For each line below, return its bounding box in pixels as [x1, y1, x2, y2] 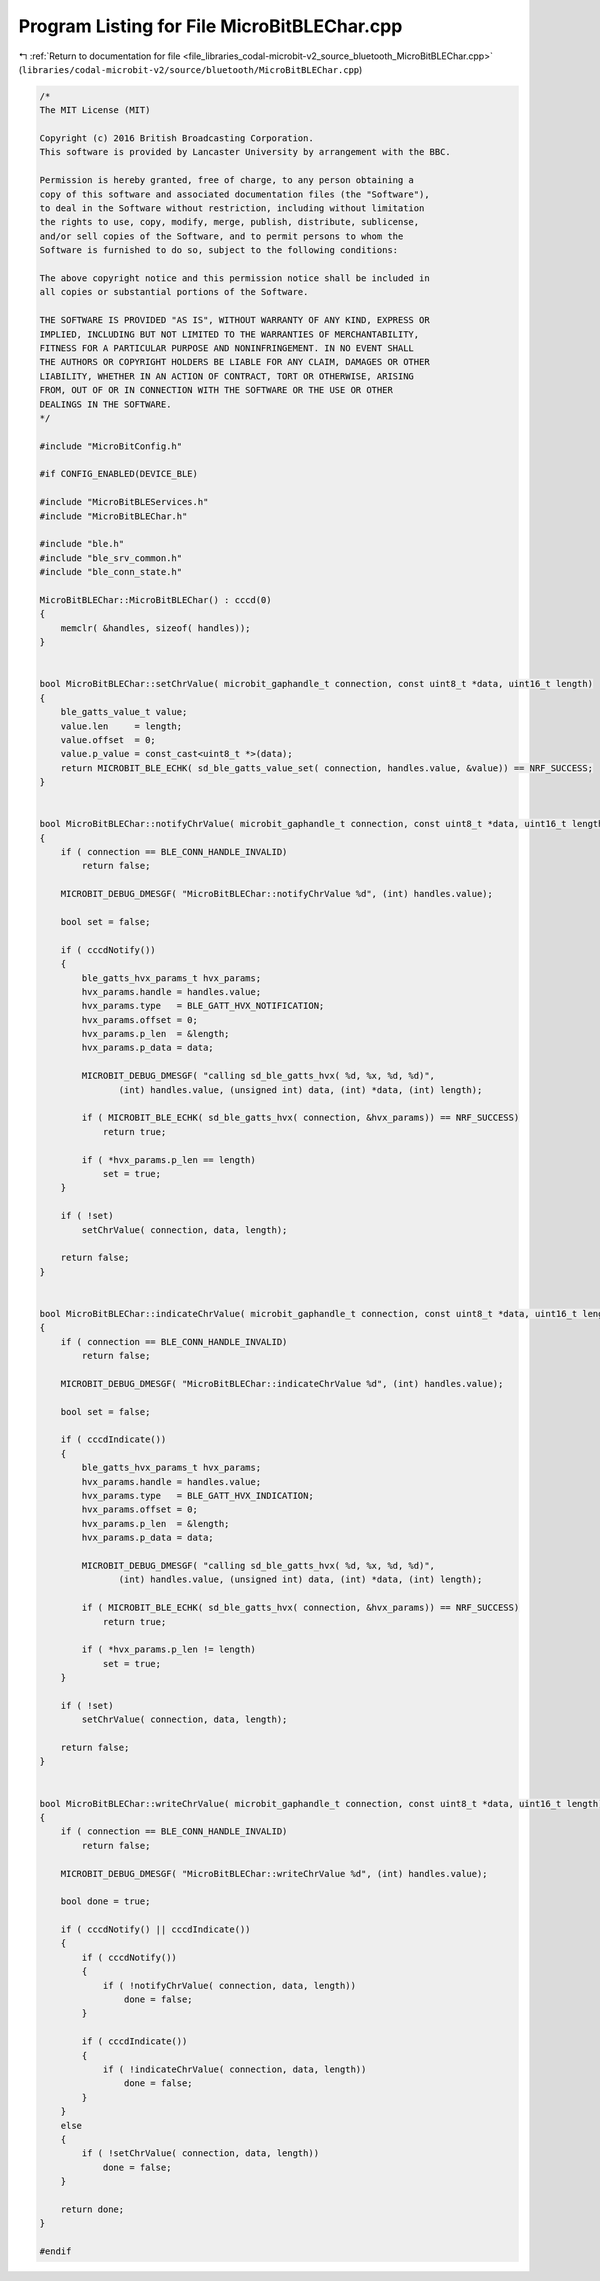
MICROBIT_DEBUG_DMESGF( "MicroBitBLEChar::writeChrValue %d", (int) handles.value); [60, 1868, 489, 1879]
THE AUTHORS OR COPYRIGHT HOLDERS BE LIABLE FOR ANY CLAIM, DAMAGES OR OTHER [39, 356, 430, 368]
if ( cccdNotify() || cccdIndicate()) [60, 1924, 251, 1935]
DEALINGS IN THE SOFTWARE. [39, 398, 172, 410]
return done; [60, 2203, 125, 2215]
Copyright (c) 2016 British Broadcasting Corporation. [39, 133, 314, 144]
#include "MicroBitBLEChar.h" [39, 510, 188, 522]
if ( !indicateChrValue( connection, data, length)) [102, 2064, 367, 2075]
